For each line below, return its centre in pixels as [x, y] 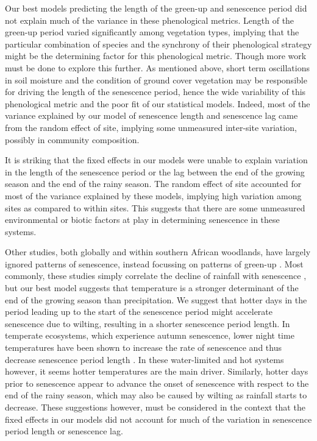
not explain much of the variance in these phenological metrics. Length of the [150, 20]
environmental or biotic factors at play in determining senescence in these [142, 220]
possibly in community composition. [72, 139]
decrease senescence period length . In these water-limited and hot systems [144, 359]
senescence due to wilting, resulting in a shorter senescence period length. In [148, 323]
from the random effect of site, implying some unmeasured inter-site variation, [151, 127]
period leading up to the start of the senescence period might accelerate [139, 312]
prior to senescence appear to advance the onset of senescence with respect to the [157, 383]
